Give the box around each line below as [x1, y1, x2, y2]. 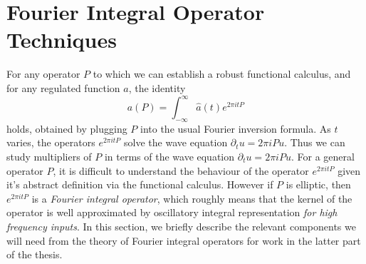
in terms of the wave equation [104, 148, 235, 163]
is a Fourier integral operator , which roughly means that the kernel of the [31, 191, 352, 205]
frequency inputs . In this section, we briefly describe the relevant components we [6, 218, 356, 233]
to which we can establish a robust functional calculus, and [93, 66, 351, 81]
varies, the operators [6, 135, 95, 150]
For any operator [6, 66, 80, 81]
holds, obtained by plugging [6, 121, 127, 136]
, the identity [128, 80, 186, 95]
